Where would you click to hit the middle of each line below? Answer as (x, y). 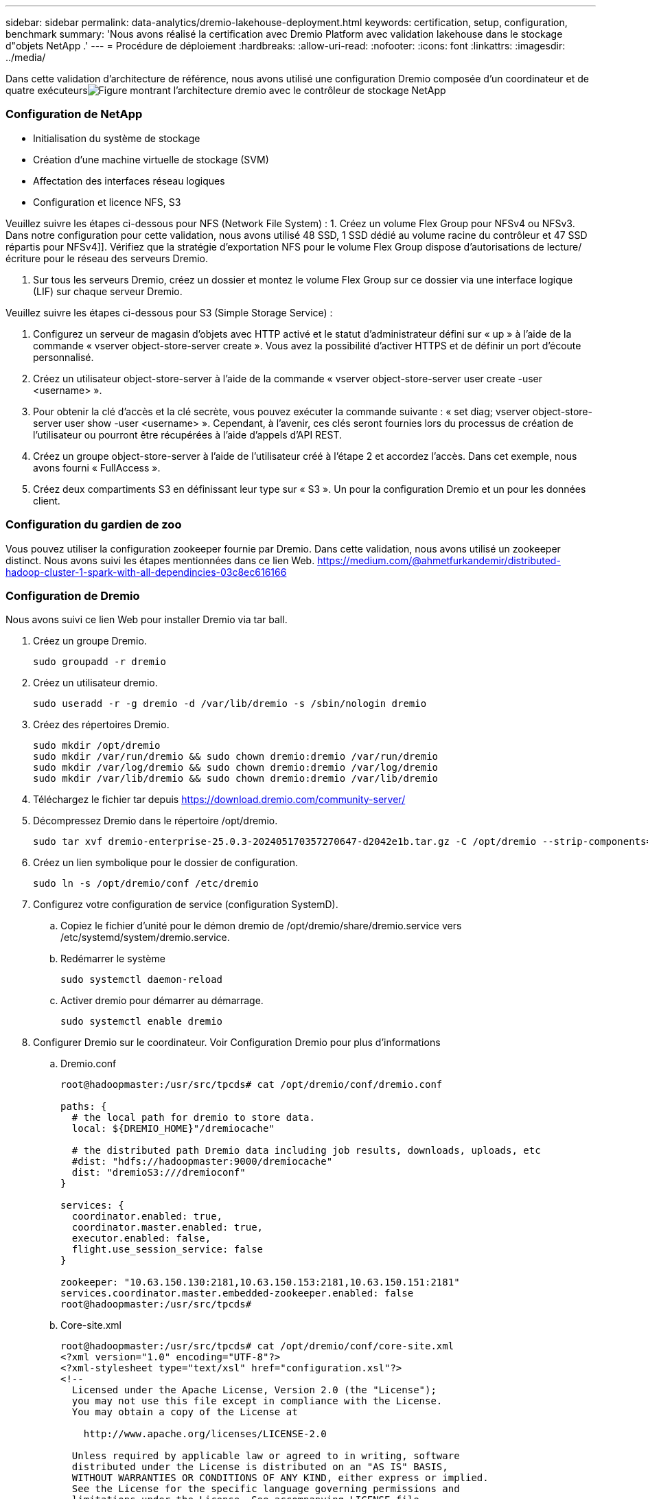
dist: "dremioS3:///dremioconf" (159, 1173)
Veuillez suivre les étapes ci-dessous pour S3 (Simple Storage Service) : (169, 312)
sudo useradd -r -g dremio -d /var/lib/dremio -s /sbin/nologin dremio (230, 704)
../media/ (26, 57)
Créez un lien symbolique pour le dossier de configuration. (165, 863)
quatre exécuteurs (47, 90)
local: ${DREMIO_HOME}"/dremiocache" (173, 1129)
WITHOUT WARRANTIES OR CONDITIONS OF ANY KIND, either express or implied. (280, 1478)
